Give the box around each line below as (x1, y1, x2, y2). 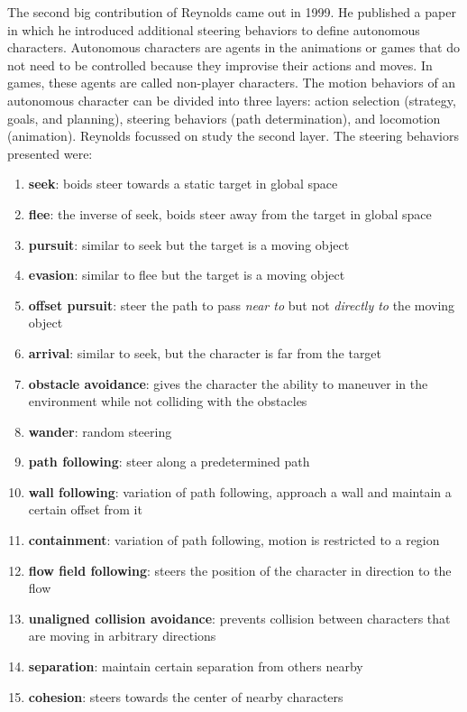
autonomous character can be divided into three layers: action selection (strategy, (7, 90, 456, 109)
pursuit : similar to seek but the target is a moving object (28, 235, 350, 254)
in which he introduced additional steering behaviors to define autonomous (7, 20, 420, 39)
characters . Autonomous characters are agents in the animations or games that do (7, 38, 460, 57)
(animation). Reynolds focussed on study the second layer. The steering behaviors (7, 126, 459, 145)
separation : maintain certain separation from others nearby (28, 657, 363, 676)
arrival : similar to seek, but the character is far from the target (28, 343, 382, 362)
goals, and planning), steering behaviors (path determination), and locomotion (7, 108, 441, 127)
